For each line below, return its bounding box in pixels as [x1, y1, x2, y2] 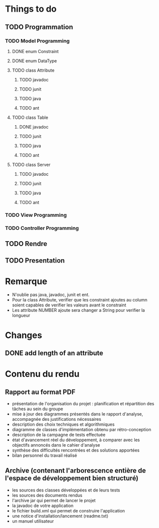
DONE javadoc [19, 124, 48, 130]
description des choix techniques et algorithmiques [12, 421, 115, 427]
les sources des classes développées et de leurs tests [12, 487, 120, 493]
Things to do [5, 3, 57, 15]
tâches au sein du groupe [12, 406, 64, 412]
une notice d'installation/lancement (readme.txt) [12, 513, 109, 519]
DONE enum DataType [12, 57, 57, 64]
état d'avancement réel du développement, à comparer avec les [12, 437, 140, 443]
